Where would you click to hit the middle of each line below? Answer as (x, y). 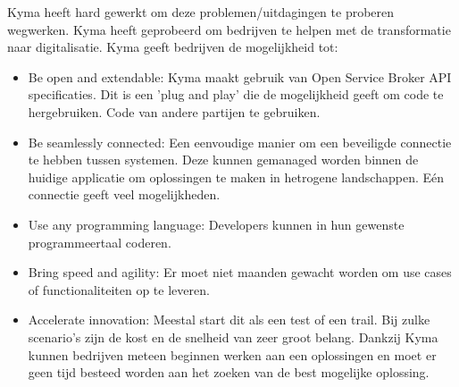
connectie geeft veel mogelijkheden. (124, 194)
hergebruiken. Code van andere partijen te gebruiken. (174, 111)
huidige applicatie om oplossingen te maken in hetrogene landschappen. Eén (236, 177)
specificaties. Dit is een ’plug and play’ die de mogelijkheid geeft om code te (236, 94)
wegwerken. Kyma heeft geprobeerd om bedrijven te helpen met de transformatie (229, 29)
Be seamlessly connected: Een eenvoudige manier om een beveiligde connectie (240, 142)
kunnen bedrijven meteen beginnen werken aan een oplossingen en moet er (232, 354)
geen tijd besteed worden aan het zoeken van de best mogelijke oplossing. (229, 372)
